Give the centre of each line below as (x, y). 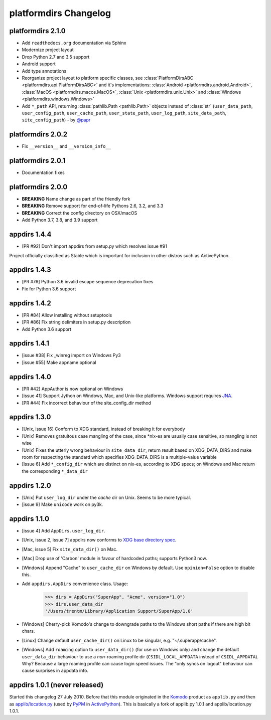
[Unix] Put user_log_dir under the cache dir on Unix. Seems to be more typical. (106, 497)
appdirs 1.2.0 (30, 486)
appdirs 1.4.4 (30, 234)
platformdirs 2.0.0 (38, 187)
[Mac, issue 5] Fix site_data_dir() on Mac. (70, 549)
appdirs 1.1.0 (29, 519)
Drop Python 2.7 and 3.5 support (56, 57)
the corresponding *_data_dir (55, 471)
